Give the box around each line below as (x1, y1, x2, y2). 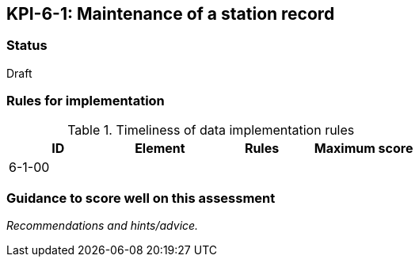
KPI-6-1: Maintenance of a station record (6, 4, 335, 24)
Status (6, 37, 48, 54)
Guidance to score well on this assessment (6, 189, 276, 206)
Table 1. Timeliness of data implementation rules (67, 121, 355, 138)
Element (135, 139, 185, 156)
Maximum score (314, 139, 413, 156)
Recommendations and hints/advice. (6, 219, 199, 233)
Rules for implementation (6, 93, 165, 109)
